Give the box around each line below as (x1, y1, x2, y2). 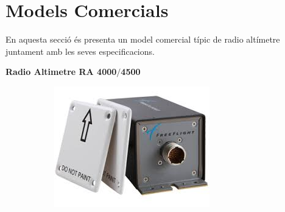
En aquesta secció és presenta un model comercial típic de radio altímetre (5, 33, 280, 46)
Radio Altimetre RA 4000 (5, 65, 117, 78)
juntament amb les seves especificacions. (5, 44, 155, 57)
